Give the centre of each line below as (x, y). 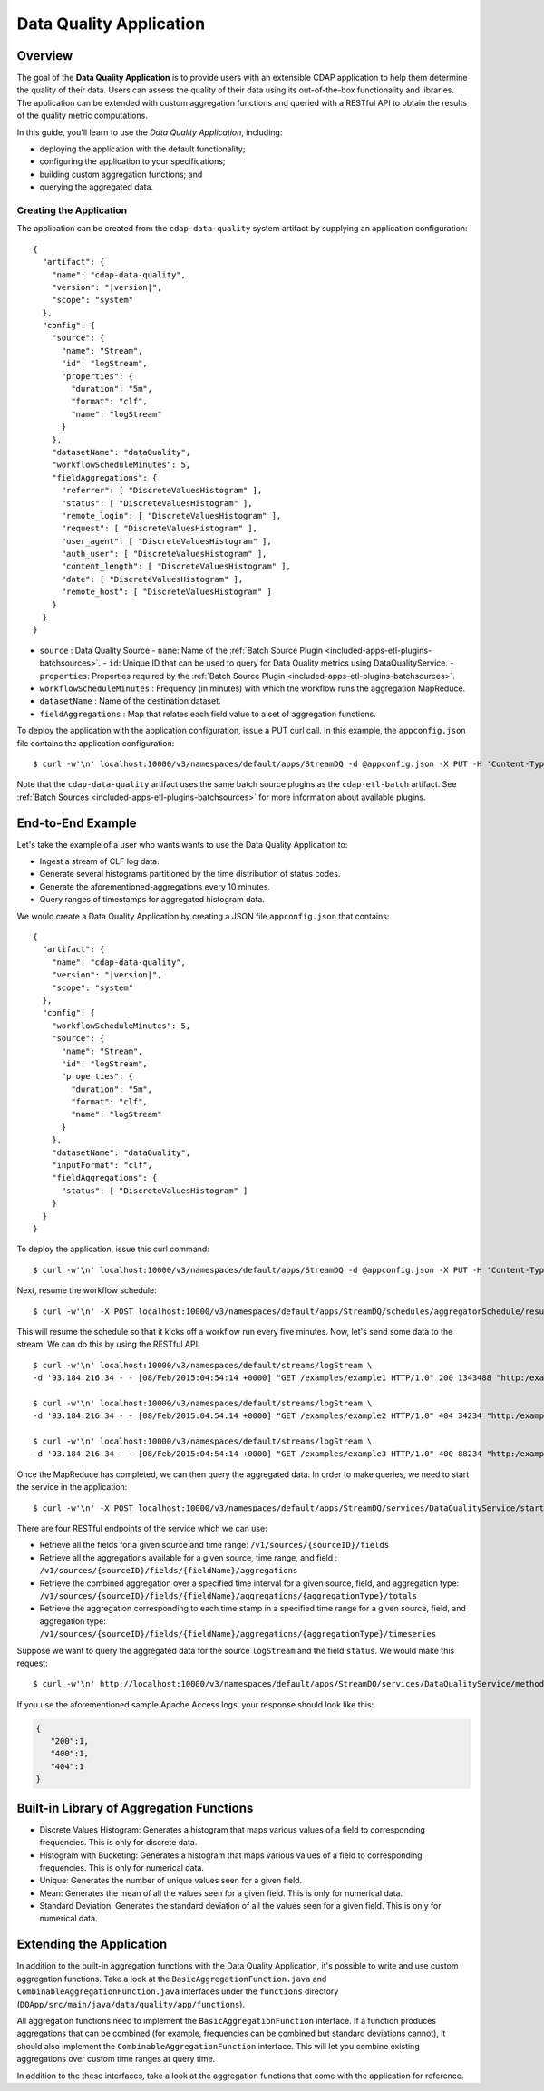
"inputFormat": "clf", (102, 1166)
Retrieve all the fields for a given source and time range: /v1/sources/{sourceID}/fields (214, 1545)
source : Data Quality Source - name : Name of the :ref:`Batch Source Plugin (181, 650)
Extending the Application (92, 1945)
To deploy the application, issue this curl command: (113, 1249)
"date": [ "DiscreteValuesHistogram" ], (152, 579)
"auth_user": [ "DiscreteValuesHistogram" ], (164, 554)
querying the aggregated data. (97, 187)
